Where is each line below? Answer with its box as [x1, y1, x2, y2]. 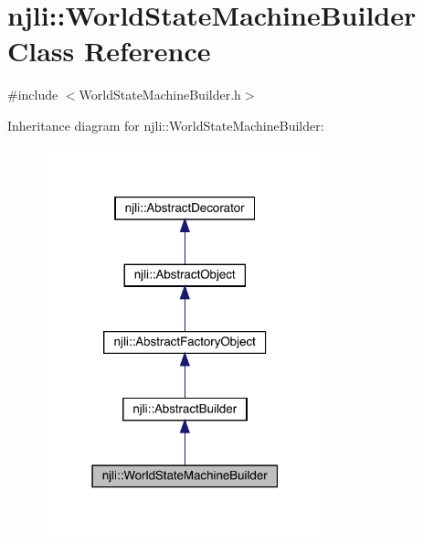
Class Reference [7, 32, 211, 69]
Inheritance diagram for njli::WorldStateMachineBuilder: [7, 115, 324, 134]
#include [7, 85, 58, 104]
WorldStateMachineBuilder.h [79, 85, 241, 104]
